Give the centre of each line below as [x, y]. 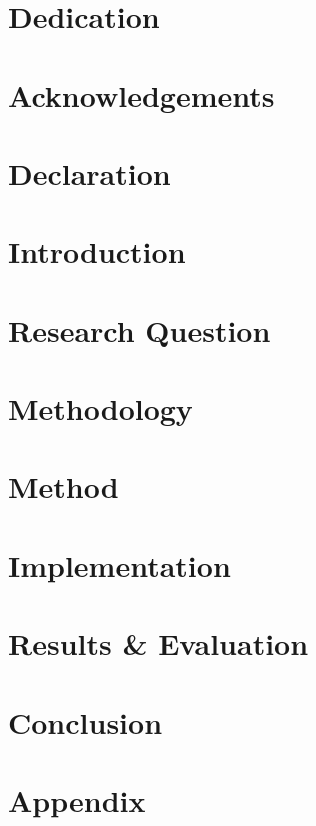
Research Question [139, 329]
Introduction [97, 251]
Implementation [119, 564]
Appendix [77, 799]
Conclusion [85, 721]
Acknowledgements [141, 94]
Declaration [89, 172]
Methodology [100, 408]
